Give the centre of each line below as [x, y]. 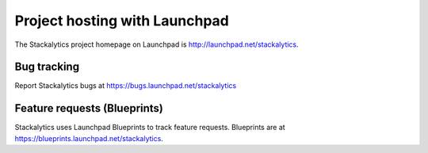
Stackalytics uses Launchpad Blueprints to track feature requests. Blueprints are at [150, 128]
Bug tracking [47, 67]
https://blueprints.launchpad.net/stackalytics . [89, 138]
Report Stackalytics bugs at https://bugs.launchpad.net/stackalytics [126, 86]
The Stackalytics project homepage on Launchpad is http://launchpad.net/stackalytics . [157, 44]
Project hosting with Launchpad [122, 21]
